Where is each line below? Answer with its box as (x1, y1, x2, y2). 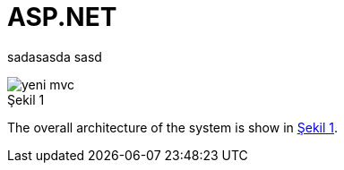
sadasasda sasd (7, 48, 102, 64)
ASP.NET (7, 2, 117, 32)
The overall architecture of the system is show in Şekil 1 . (7, 119, 339, 135)
